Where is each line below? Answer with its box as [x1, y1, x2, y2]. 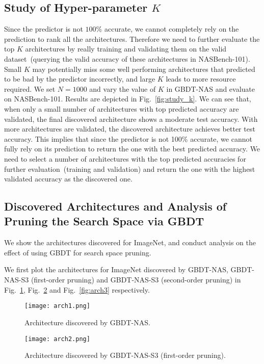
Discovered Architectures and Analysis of [4, 198, 227, 214]
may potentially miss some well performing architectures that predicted [32, 63, 255, 74]
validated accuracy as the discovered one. [4, 173, 133, 184]
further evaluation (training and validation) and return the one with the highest [4, 163, 255, 174]
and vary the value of [89, 83, 156, 94]
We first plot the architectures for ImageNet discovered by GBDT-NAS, [4, 264, 228, 275]
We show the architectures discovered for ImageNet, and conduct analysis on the [4, 237, 256, 248]
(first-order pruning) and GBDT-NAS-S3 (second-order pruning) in [31, 274, 241, 285]
